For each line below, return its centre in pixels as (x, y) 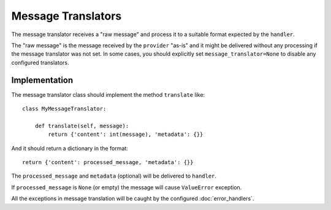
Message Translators (67, 16)
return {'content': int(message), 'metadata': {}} (126, 134)
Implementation (42, 80)
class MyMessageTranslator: (64, 109)
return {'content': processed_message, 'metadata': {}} (108, 162)
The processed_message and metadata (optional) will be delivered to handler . (114, 176)
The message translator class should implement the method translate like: (108, 94)
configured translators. (40, 62)
